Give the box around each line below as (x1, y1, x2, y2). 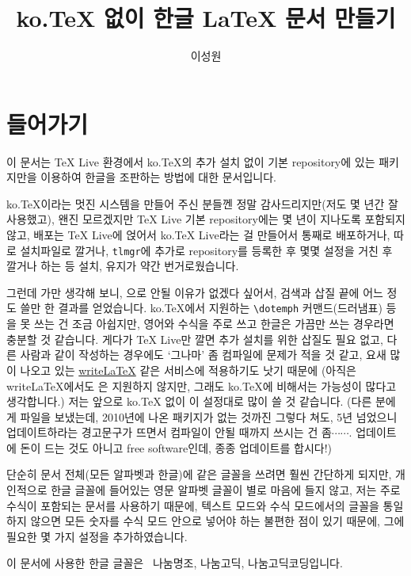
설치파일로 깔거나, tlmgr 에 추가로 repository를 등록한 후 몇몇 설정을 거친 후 (20, 242, 393, 258)
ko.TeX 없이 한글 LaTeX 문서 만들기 (16, 2, 396, 34)
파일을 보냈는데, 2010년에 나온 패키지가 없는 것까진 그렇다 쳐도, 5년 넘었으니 (20, 408, 398, 425)
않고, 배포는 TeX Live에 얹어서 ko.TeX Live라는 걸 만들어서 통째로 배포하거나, (6, 227, 390, 243)
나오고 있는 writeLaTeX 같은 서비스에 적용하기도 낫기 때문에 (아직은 (20, 361, 356, 378)
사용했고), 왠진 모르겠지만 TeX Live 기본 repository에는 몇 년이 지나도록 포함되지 (6, 211, 405, 227)
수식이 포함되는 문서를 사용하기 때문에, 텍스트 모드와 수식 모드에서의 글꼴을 (6, 497, 379, 513)
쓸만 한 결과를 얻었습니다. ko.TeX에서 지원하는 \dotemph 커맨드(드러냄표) (20, 299, 382, 316)
